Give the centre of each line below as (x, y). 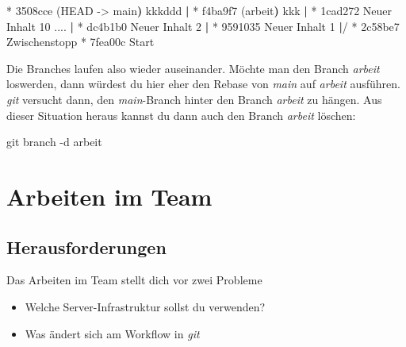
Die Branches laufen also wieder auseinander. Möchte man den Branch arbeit (193, 68)
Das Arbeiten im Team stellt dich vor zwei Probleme (134, 280)
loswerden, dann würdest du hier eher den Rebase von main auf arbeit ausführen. (203, 84)
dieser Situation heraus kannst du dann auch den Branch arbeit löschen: (181, 115)
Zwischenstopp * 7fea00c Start (80, 42)
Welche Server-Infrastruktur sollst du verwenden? (145, 306)
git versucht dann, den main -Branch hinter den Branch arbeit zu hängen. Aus (194, 99)
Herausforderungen (86, 247)
